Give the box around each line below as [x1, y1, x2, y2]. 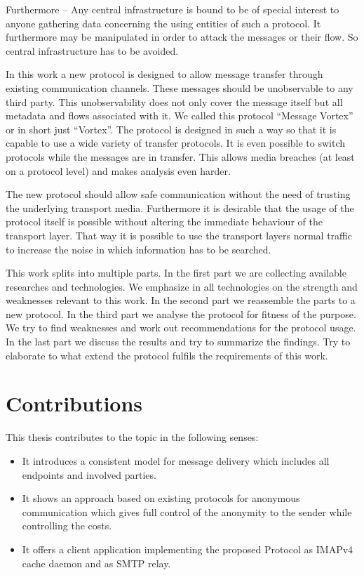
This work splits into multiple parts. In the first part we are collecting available [6, 265, 346, 280]
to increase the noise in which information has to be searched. [6, 242, 271, 256]
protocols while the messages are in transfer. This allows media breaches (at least [6, 149, 355, 164]
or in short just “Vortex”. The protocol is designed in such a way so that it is [6, 121, 337, 136]
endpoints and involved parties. [22, 467, 156, 482]
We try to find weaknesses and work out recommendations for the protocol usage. [6, 320, 356, 335]
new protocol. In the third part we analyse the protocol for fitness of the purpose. [6, 306, 356, 321]
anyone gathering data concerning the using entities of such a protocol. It [6, 15, 321, 30]
